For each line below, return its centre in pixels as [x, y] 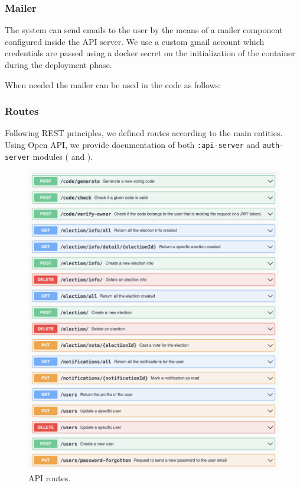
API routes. [50, 477]
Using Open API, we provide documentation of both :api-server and [132, 144]
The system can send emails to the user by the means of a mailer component [144, 30]
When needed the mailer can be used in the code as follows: [113, 84]
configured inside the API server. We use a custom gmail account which [135, 41]
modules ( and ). [63, 156]
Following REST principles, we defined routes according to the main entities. [144, 133]
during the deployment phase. [58, 65]
